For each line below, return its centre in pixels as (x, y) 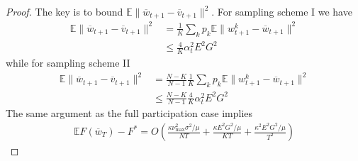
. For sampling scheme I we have (282, 11)
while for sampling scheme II (68, 63)
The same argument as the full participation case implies (129, 113)
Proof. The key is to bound (65, 11)
